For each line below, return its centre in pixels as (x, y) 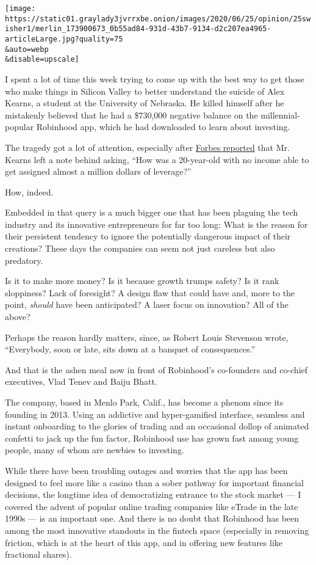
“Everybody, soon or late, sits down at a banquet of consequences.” (130, 349)
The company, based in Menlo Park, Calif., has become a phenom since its (144, 402)
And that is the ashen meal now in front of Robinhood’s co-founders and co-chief (156, 369)
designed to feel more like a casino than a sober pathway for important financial (154, 482)
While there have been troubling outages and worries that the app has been (146, 470)
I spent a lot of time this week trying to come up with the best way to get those (155, 78)
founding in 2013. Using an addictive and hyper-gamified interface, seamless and (155, 414)
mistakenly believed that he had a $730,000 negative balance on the (131, 115)
